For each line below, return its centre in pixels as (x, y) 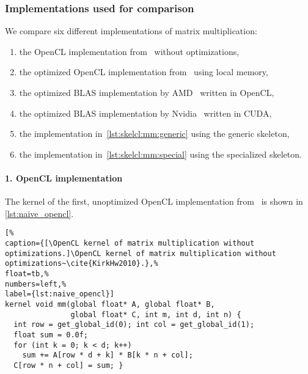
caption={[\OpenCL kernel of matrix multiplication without (130, 244)
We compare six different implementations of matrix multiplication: (131, 31)
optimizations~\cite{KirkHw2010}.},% (82, 264)
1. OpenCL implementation (64, 178)
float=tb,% (27, 273)
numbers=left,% (36, 284)
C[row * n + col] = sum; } (68, 365)
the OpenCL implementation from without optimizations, (129, 51)
